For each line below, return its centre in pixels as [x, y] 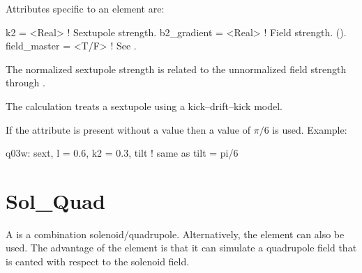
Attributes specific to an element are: [85, 8]
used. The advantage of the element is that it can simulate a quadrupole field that [181, 248]
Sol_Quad [55, 200]
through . [25, 83]
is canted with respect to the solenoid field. [98, 262]
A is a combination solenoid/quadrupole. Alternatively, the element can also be [175, 234]
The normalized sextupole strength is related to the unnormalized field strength [176, 69]
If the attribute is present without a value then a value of [128, 129]
